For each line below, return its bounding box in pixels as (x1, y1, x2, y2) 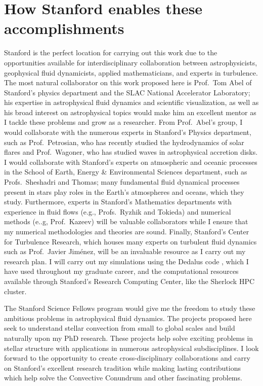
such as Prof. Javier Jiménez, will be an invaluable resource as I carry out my (4, 246, 246, 257)
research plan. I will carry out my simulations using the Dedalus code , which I (4, 256, 249, 266)
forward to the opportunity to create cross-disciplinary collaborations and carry (4, 353, 250, 363)
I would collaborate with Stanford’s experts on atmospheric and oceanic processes (4, 156, 257, 167)
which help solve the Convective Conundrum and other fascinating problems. (4, 372, 242, 383)
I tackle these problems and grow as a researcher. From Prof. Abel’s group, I (4, 117, 243, 127)
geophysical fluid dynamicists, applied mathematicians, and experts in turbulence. (4, 67, 258, 78)
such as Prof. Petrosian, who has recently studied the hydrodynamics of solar (4, 136, 244, 147)
